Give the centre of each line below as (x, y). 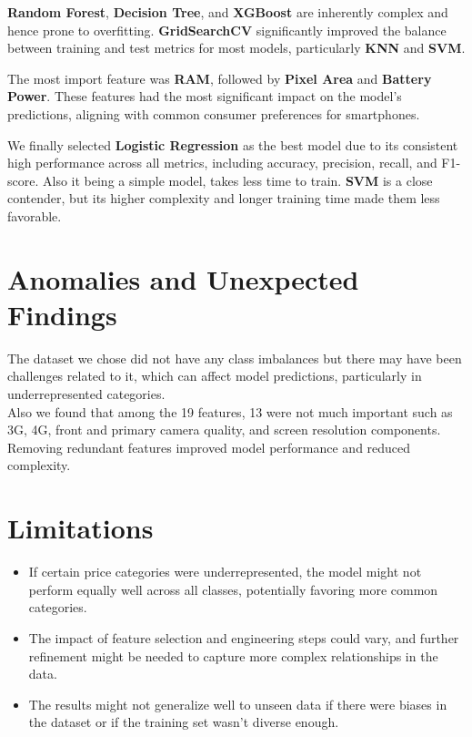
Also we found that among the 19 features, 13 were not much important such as (230, 411)
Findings (62, 314)
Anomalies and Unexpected (183, 278)
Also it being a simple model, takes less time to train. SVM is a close (237, 180)
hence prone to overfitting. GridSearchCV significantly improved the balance (227, 30)
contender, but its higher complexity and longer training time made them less (224, 198)
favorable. (35, 215)
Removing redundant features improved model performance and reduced (209, 447)
